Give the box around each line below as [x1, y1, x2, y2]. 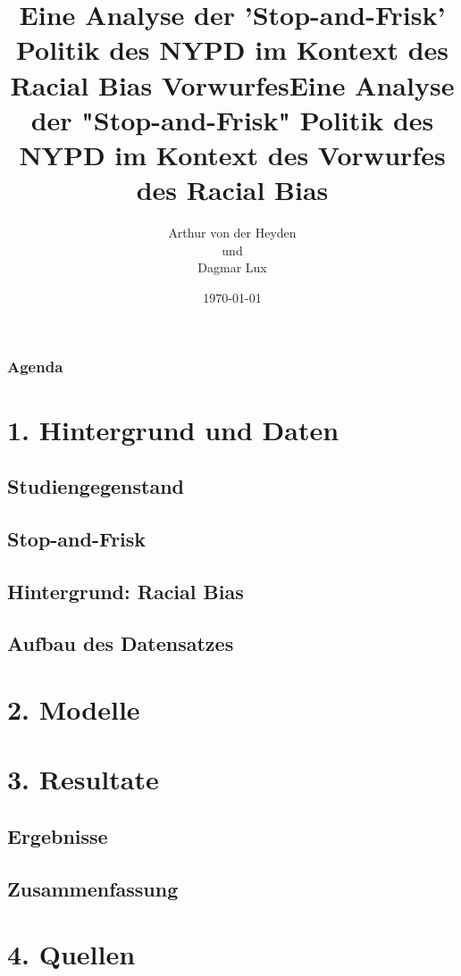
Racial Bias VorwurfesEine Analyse [10, 66, 455, 103]
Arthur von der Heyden [168, 223, 297, 242]
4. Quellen [7, 936, 136, 972]
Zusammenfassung [7, 874, 179, 902]
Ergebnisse [7, 822, 108, 849]
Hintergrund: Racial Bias [7, 577, 244, 605]
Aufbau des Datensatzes [7, 630, 234, 657]
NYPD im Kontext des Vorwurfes [19, 136, 446, 172]
